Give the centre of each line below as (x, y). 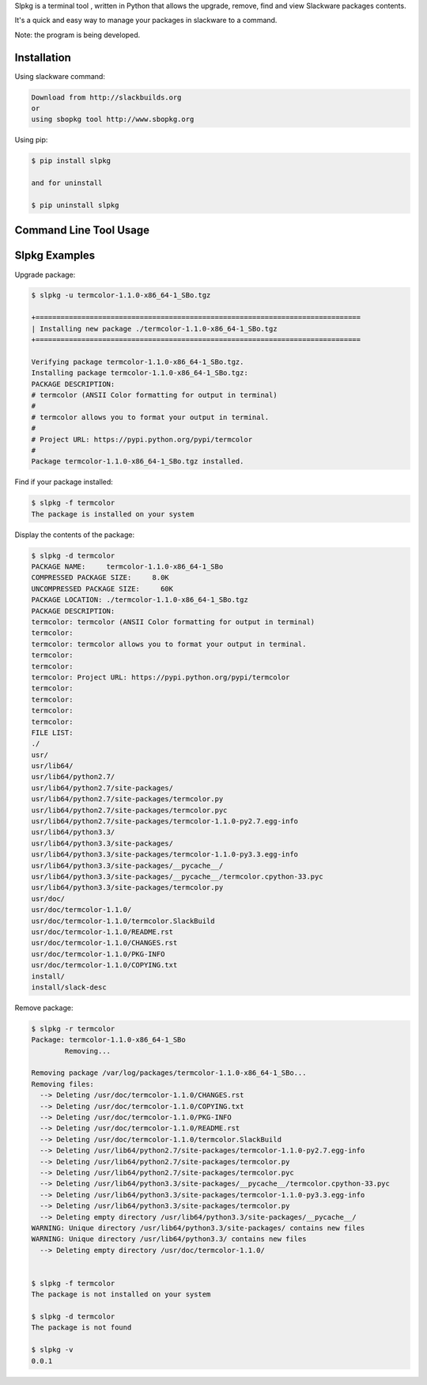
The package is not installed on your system (121, 1294)
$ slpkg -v (52, 1350)
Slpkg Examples (55, 256)
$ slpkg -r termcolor (73, 1029)
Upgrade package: (45, 274)
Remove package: (44, 1008)
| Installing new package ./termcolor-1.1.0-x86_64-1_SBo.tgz (154, 329)
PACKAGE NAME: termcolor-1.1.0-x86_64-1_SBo (127, 567)
